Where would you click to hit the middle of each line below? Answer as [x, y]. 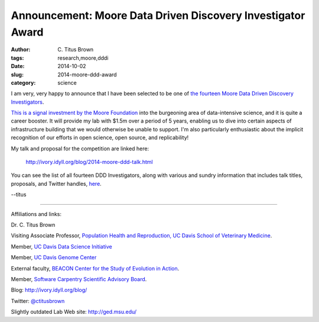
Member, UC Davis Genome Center [54, 257]
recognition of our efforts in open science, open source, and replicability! [100, 138]
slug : [17, 75]
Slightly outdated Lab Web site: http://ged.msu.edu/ [74, 312]
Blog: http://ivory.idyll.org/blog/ [49, 290]
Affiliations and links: [36, 214]
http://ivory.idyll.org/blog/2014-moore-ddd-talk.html [89, 162]
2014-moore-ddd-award [87, 75]
